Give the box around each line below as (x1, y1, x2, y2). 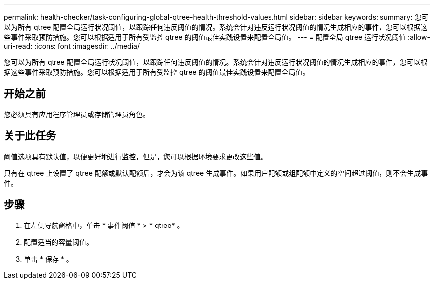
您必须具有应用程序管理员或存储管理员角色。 (4, 110, 150, 118)
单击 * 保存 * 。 (24, 254, 73, 263)
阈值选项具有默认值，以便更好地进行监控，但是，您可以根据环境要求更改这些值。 (4, 152, 268, 161)
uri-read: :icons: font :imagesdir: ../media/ (4, 42, 140, 50)
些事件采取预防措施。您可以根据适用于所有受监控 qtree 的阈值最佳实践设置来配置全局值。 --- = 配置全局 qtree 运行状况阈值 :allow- (4, 33, 430, 41)
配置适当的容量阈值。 (24, 237, 93, 246)
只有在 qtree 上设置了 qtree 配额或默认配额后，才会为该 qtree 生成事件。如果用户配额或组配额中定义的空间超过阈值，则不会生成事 (4, 169, 428, 177)
